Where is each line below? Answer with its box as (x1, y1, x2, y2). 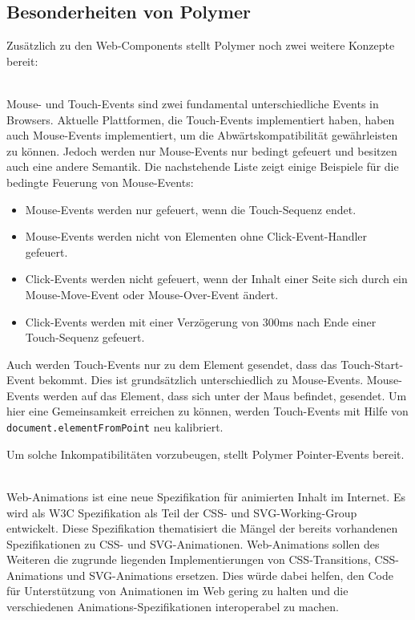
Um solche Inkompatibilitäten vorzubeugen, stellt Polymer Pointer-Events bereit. (6, 445, 405, 462)
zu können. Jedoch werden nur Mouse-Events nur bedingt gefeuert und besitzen (6, 142, 397, 159)
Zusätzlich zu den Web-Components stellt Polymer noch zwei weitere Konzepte (6, 37, 395, 54)
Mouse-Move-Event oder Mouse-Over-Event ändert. (25, 286, 279, 302)
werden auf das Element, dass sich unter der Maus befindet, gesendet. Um (42, 387, 407, 403)
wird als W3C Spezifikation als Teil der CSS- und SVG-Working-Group (6, 504, 357, 521)
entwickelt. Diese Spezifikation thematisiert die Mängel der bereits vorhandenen (6, 520, 398, 537)
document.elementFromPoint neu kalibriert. (6, 419, 224, 436)
